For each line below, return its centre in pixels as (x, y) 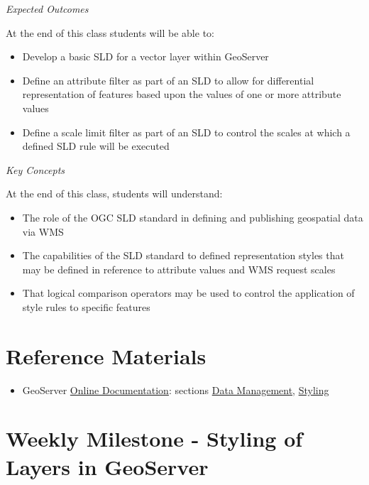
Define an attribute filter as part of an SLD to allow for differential (168, 80)
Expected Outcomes (47, 9)
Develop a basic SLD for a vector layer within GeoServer (145, 56)
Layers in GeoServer (107, 466)
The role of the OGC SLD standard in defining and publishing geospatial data (193, 217)
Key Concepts (35, 169)
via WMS (43, 231)
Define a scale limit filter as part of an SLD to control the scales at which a (186, 132)
